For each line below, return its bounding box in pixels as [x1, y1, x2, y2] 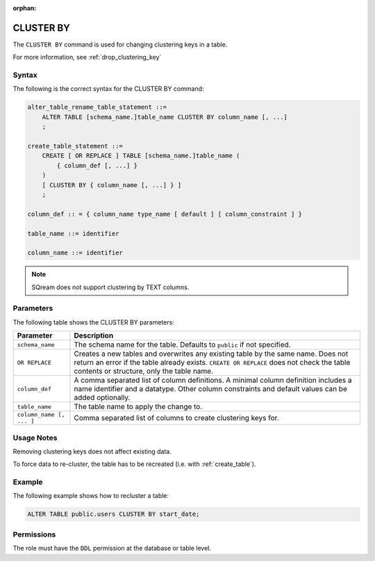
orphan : [12, 4, 37, 12]
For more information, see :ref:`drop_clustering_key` [12, 53, 162, 62]
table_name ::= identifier [27, 230, 119, 237]
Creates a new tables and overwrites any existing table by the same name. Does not [74, 349, 349, 359]
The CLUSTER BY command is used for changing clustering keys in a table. [12, 40, 228, 49]
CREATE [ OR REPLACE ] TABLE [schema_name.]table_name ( [42, 152, 240, 159]
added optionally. [74, 392, 131, 402]
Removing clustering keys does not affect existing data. [12, 447, 172, 456]
